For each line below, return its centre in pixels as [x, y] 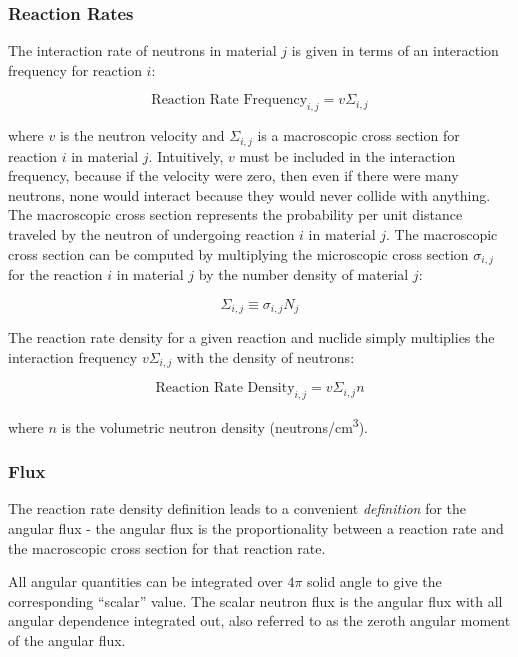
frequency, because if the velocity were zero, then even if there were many [233, 175]
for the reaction [55, 274]
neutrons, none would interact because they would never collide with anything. [249, 194]
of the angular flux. [67, 640]
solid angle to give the [374, 581]
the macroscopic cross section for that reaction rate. [167, 547]
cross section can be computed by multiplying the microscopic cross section [238, 253]
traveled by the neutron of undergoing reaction [151, 234]
